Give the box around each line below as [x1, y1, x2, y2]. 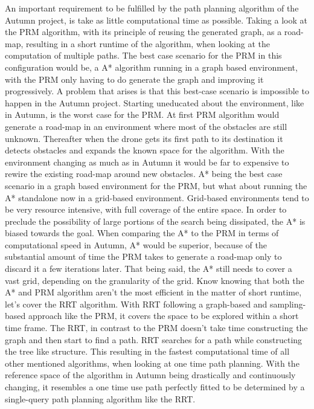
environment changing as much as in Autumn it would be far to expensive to [5, 155, 289, 168]
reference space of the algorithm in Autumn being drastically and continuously [5, 369, 296, 381]
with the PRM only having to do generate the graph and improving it [5, 72, 264, 85]
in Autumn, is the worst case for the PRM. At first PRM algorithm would [5, 108, 280, 121]
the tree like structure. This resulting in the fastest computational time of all [5, 345, 290, 358]
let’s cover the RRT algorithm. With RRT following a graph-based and [5, 297, 268, 310]
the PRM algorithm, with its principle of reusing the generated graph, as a [5, 25, 282, 38]
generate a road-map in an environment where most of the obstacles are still [5, 120, 287, 132]
